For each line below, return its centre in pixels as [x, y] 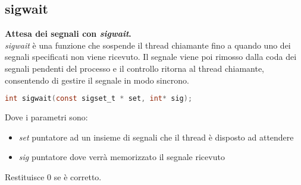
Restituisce [25, 176]
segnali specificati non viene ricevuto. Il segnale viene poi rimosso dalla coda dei [151, 57]
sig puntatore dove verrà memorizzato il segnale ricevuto [122, 157]
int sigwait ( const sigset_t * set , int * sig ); [99, 99]
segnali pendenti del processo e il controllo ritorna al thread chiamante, [134, 68]
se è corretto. [78, 176]
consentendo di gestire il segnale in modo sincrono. [97, 80]
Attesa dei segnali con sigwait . [68, 34]
